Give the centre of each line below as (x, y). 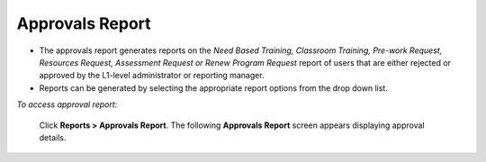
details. (53, 137)
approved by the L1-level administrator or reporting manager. (152, 76)
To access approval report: (67, 104)
